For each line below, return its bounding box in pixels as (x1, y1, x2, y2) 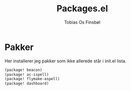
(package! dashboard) (4, 81, 49, 86)
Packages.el (56, 3, 108, 14)
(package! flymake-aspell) (4, 77, 60, 82)
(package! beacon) (4, 67, 42, 72)
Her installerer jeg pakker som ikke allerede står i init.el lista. (4, 58, 127, 64)
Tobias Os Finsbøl (64, 19, 100, 25)
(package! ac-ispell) (4, 72, 49, 77)
